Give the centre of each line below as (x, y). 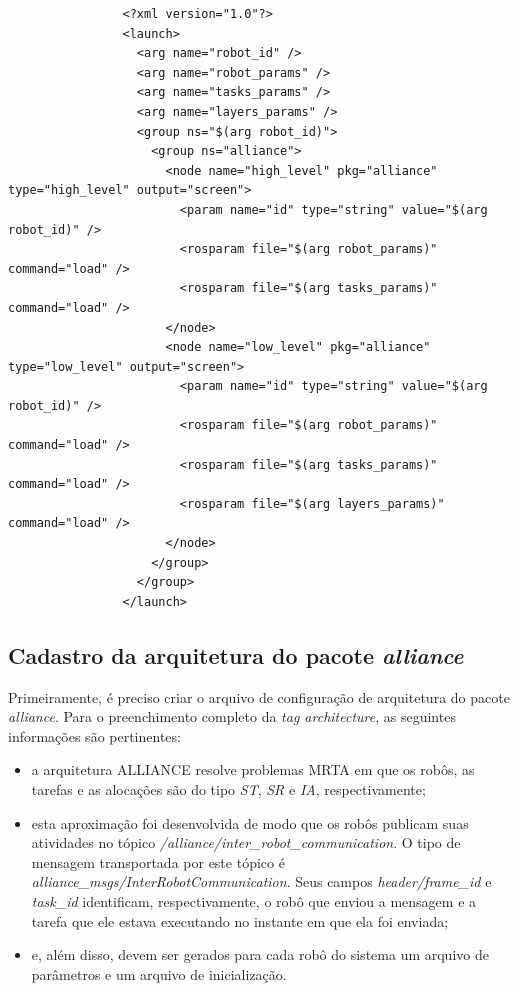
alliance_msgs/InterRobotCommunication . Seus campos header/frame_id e (261, 881)
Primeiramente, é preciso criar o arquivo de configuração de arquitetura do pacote (259, 696)
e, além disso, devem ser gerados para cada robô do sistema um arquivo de (260, 954)
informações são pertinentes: (94, 735)
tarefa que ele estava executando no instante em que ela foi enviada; (240, 920)
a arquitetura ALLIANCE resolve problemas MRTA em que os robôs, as (253, 769)
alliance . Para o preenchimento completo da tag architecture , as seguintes (232, 716)
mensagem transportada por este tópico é (158, 861)
